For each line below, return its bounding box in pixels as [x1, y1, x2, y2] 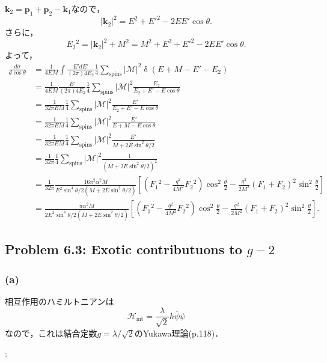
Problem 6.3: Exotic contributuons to [5, 240, 242, 258]
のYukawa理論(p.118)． [134, 326, 224, 339]
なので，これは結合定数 [5, 326, 97, 339]
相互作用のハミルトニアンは [5, 294, 114, 307]
